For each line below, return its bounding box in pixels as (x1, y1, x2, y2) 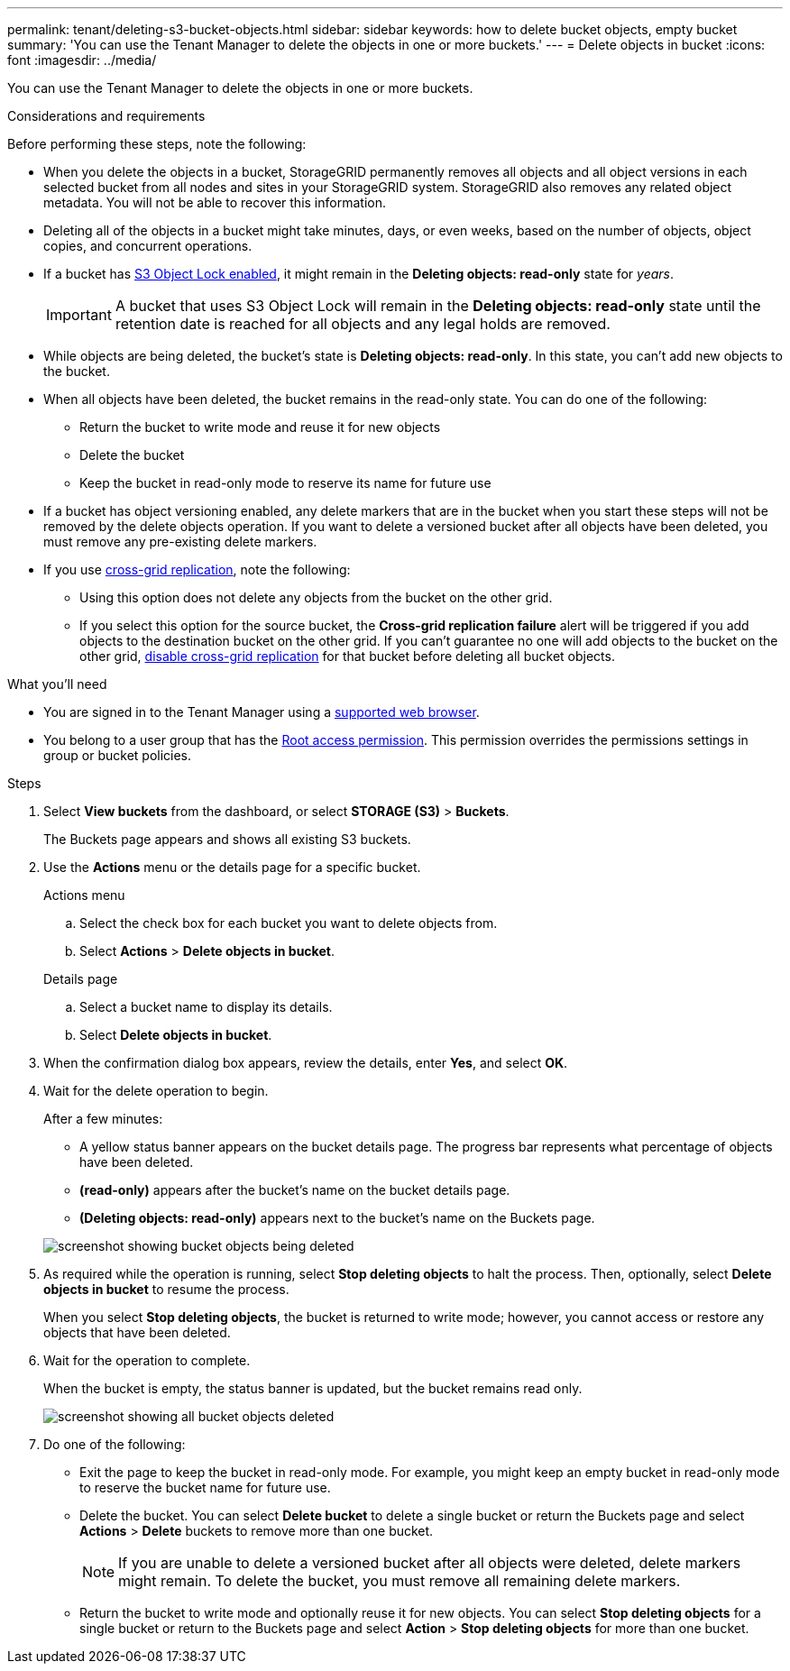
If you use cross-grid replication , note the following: (43, 562, 351, 577)
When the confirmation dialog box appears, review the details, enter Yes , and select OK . (43, 1055, 568, 1070)
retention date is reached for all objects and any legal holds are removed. (115, 315, 611, 333)
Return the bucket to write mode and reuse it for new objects (79, 419, 441, 435)
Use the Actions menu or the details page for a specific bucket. (43, 859, 421, 875)
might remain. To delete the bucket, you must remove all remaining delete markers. (118, 1572, 681, 1590)
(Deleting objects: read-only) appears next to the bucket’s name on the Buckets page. (79, 1210, 595, 1226)
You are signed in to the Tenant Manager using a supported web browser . (43, 704, 480, 720)
